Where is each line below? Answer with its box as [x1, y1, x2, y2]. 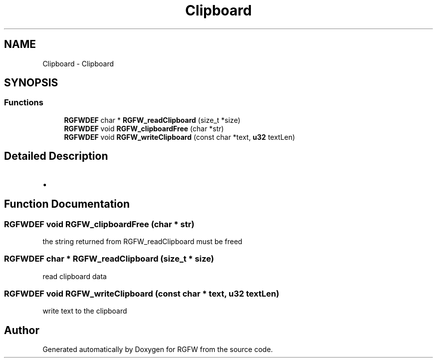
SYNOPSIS [4, 76, 58, 89]
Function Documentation [4, 198, 130, 211]
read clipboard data [42, 272, 107, 281]
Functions [4, 97, 43, 108]
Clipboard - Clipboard [42, 59, 114, 68]
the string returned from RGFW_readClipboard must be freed [42, 237, 242, 246]
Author [4, 324, 39, 337]
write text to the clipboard [42, 307, 127, 316]
